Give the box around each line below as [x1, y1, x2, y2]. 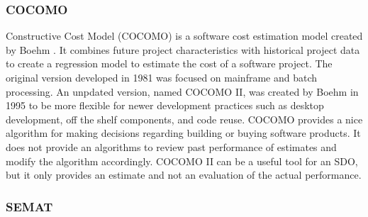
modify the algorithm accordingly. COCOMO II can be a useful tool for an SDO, [6, 153, 358, 168]
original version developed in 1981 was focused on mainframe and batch [6, 70, 318, 84]
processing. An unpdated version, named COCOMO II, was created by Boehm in [6, 84, 359, 99]
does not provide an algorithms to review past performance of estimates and [6, 139, 337, 154]
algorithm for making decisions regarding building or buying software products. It [6, 126, 361, 140]
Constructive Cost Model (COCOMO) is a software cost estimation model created [6, 28, 363, 43]
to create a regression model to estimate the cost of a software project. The [6, 56, 333, 71]
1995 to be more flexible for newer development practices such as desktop [6, 98, 324, 113]
